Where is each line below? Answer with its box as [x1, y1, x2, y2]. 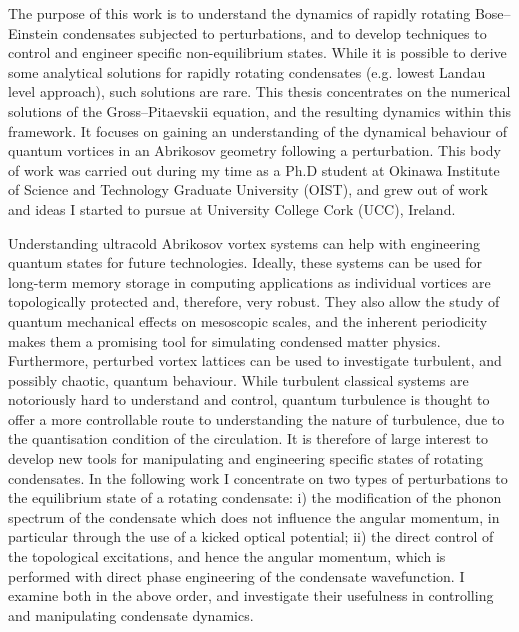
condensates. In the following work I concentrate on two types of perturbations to [8, 467, 508, 488]
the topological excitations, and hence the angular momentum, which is [8, 546, 446, 567]
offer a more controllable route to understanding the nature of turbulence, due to [8, 408, 505, 429]
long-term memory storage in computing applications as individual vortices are [8, 271, 491, 292]
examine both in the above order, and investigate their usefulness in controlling [8, 585, 494, 606]
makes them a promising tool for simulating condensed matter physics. [8, 330, 441, 351]
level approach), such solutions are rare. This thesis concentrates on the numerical [8, 81, 511, 102]
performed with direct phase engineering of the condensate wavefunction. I [8, 565, 465, 586]
